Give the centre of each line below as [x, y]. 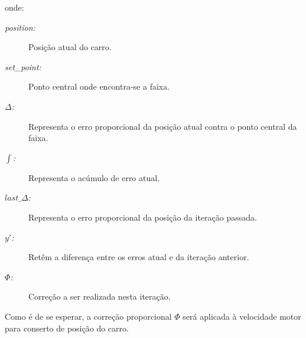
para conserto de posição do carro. [67, 328]
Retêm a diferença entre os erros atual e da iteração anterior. [139, 257]
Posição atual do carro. [70, 47]
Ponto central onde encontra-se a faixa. [99, 86]
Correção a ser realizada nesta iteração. [100, 296]
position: [20, 27]
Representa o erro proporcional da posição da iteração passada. [143, 217]
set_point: [23, 66]
